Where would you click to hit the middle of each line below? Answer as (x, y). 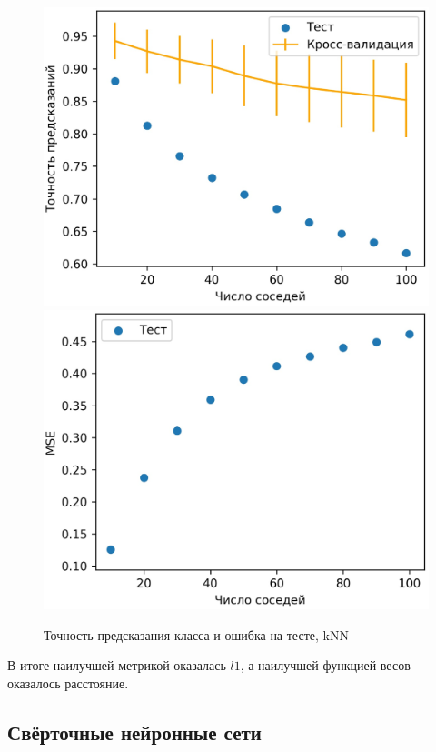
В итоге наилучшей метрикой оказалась (117, 665)
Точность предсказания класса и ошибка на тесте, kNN (196, 634)
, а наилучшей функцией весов (325, 665)
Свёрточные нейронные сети (134, 732)
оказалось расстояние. (68, 682)
